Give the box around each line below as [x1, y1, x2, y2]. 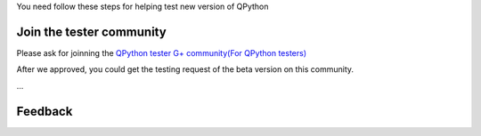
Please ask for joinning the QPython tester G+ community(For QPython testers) [16, 47, 307, 58]
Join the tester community [16, 24, 167, 39]
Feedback [16, 103, 73, 119]
